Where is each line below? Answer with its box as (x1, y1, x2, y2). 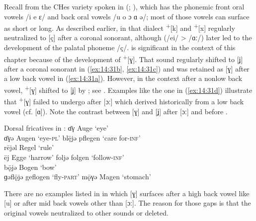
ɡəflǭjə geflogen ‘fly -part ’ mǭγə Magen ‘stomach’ (4, 171, 151, 182)
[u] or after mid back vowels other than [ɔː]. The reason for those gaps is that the (4, 198, 251, 208)
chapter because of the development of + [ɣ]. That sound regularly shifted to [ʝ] (4, 52, 243, 64)
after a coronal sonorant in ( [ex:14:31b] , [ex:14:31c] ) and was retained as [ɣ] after (4, 63, 250, 74)
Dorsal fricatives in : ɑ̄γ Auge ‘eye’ (4, 123, 108, 133)
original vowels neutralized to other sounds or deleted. (4, 207, 169, 218)
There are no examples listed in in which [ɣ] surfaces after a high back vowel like (4, 188, 250, 198)
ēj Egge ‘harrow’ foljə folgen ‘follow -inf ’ (4, 151, 124, 162)
